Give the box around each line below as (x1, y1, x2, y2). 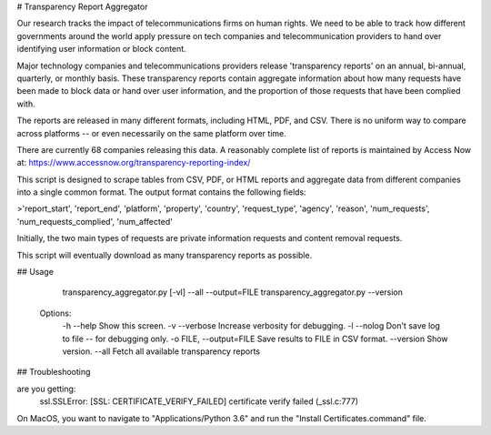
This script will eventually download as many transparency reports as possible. (16, 249, 313, 260)
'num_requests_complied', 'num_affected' (16, 216, 173, 227)
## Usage (16, 267, 55, 278)
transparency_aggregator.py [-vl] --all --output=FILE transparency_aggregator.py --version (62, 287, 404, 298)
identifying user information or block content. (16, 44, 186, 55)
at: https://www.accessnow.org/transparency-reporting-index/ (16, 157, 251, 168)
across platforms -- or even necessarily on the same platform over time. (16, 127, 286, 138)
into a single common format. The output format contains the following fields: (16, 187, 306, 197)
